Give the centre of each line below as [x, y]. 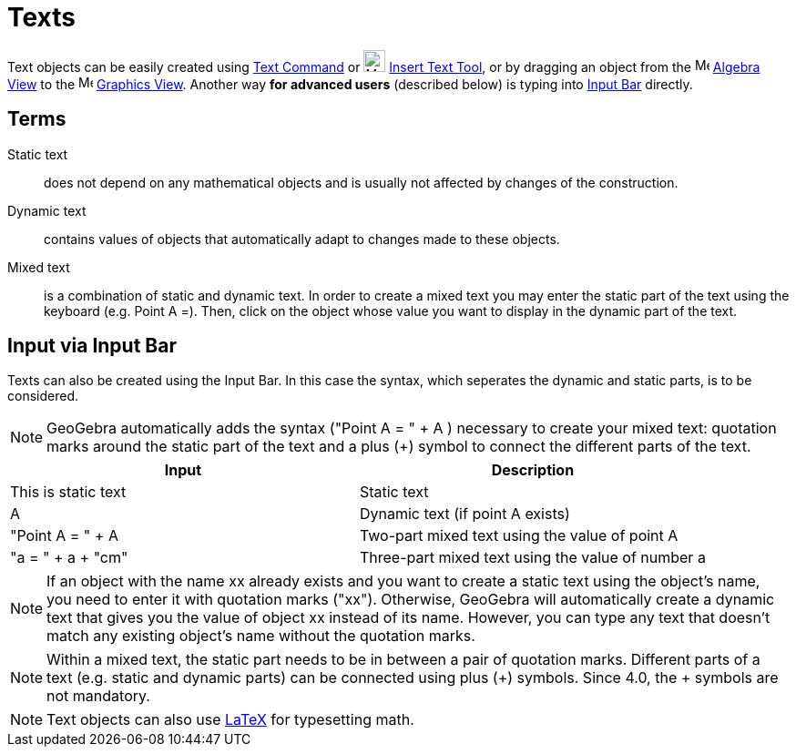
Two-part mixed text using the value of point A [519, 536]
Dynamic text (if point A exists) [464, 514]
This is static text [68, 492]
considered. [43, 396]
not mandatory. [98, 696]
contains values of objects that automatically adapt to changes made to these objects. [302, 239]
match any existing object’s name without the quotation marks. [261, 636]
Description [533, 470]
